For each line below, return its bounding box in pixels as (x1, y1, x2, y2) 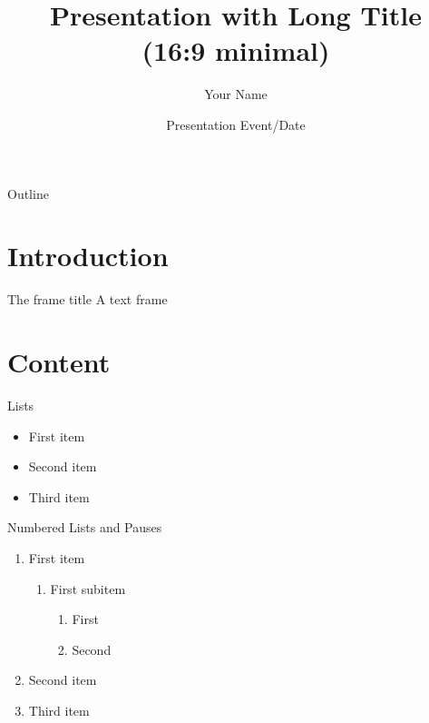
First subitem (50, 579, 126, 598)
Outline (7, 183, 49, 203)
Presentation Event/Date (166, 114, 306, 134)
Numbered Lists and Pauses (7, 518, 162, 537)
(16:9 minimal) (141, 32, 330, 69)
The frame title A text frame (7, 290, 168, 309)
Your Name (204, 84, 268, 104)
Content (7, 343, 111, 380)
